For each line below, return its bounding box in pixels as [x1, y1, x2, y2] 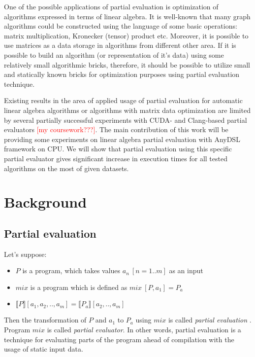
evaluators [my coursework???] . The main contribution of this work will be [4, 124, 228, 135]
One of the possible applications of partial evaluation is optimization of [4, 1, 219, 11]
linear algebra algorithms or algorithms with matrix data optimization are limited [4, 105, 251, 115]
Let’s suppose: [4, 249, 47, 259]
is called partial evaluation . [168, 315, 252, 325]
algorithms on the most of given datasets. [4, 163, 129, 173]
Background [4, 192, 87, 212]
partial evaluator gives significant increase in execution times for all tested [4, 153, 227, 163]
